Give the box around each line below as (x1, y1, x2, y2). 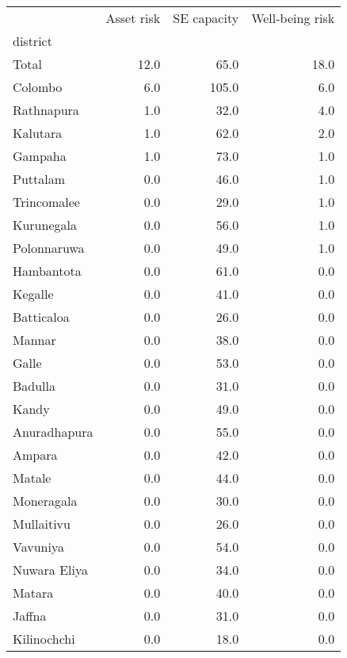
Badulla (13, 377, 56, 395)
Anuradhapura (13, 423, 93, 441)
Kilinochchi (13, 629, 75, 648)
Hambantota (13, 262, 82, 280)
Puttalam (13, 170, 66, 188)
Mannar (13, 331, 56, 349)
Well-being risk (251, 9, 335, 27)
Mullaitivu (13, 515, 71, 533)
